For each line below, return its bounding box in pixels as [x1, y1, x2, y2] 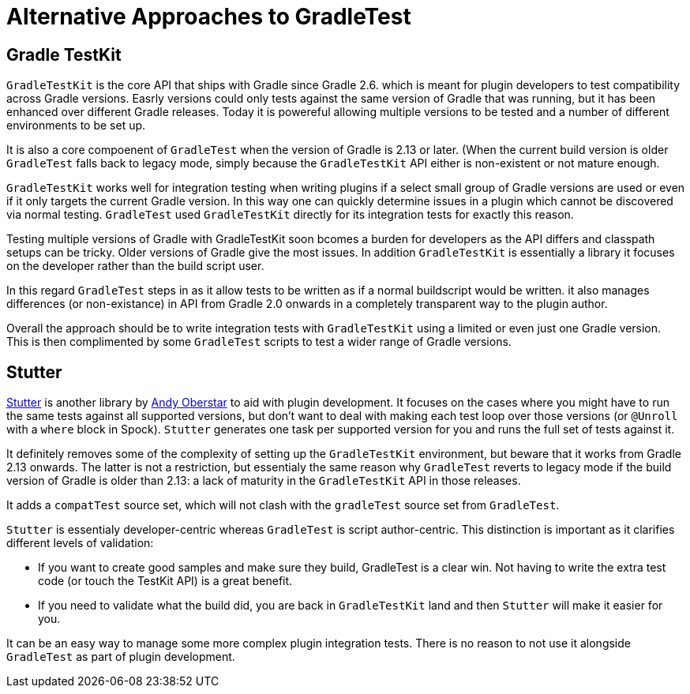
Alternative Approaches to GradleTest [6, 3, 411, 30]
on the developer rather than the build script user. [6, 259, 264, 273]
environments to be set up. [6, 118, 146, 133]
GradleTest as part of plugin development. [6, 650, 235, 664]
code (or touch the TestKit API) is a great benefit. [38, 574, 293, 588]
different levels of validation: [6, 536, 154, 550]
